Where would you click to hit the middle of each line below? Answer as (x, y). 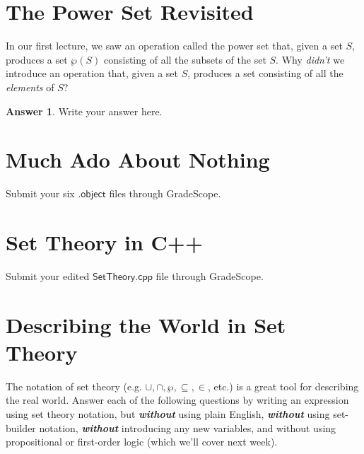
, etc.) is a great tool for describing (283, 386)
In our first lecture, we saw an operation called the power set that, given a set (174, 46)
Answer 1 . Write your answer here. (84, 111)
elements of (30, 87)
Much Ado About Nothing (138, 159)
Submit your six (40, 193)
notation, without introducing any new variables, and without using (188, 427)
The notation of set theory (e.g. (74, 386)
